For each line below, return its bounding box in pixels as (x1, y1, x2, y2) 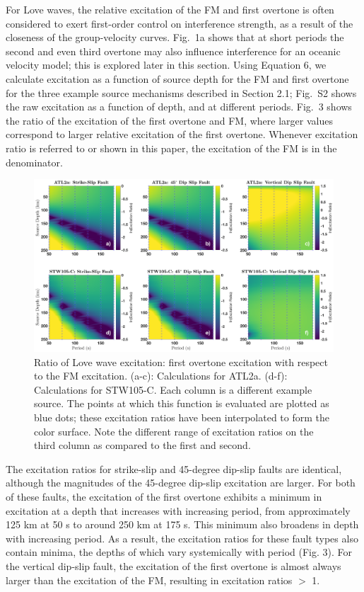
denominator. (6, 154, 63, 169)
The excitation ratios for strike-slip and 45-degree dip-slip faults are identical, (6, 461, 342, 476)
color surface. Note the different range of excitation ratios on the (34, 423, 314, 438)
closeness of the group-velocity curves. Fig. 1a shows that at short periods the (6, 30, 344, 45)
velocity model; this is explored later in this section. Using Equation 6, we (6, 57, 327, 72)
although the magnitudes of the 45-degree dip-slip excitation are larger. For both (6, 475, 356, 490)
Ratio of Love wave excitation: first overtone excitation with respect (34, 354, 328, 369)
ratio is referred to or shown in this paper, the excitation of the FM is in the (6, 140, 337, 155)
